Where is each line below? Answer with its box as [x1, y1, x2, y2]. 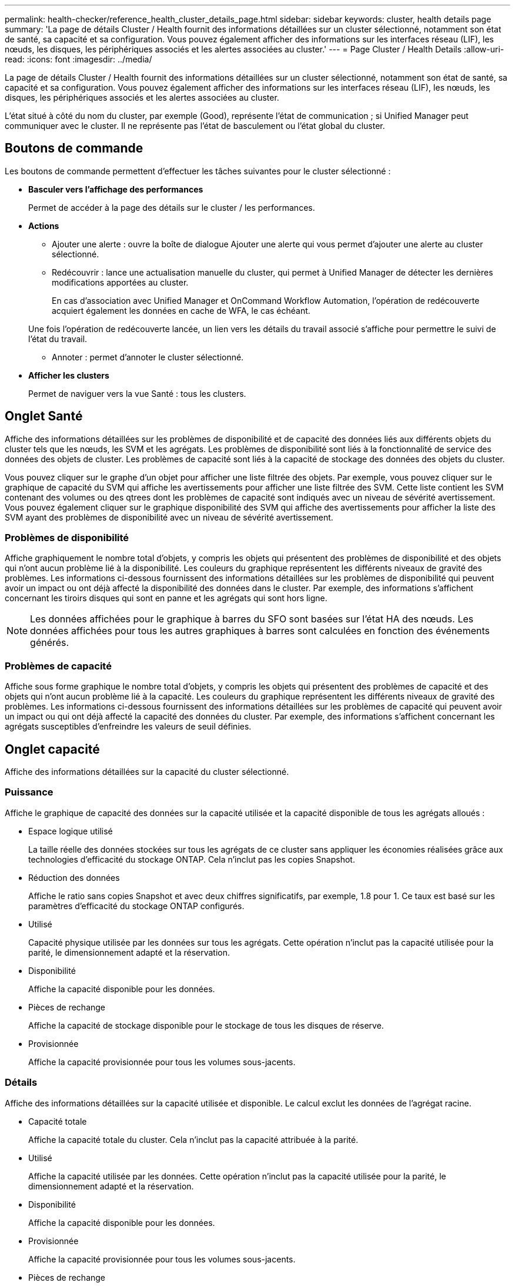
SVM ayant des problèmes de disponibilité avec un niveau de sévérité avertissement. [5, 512, 333, 522]
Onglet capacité [5, 741, 100, 757]
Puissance [5, 786, 53, 798]
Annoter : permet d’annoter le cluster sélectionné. [52, 352, 244, 362]
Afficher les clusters [28, 370, 109, 380]
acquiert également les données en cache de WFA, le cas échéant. [52, 305, 310, 316]
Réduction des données [28, 872, 120, 883]
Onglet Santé [5, 409, 83, 424]
